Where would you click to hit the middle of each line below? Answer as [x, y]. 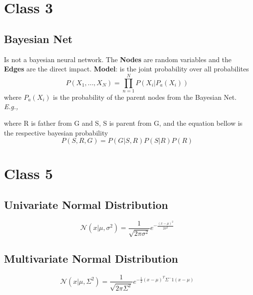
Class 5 [29, 173]
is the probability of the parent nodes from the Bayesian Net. [145, 97]
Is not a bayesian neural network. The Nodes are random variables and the [118, 59]
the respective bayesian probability [56, 132]
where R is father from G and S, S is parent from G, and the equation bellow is [123, 123]
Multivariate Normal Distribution [91, 258]
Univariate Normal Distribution [86, 205]
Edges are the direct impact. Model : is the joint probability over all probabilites [126, 69]
